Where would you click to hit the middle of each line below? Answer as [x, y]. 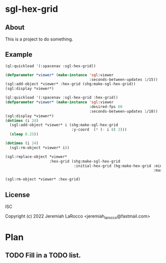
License [18, 195]
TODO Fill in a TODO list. [43, 255]
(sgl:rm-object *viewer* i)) [40, 148]
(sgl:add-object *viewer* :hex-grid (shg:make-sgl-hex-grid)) [70, 84]
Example [19, 55]
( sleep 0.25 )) [24, 134]
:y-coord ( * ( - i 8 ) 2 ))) [99, 130]
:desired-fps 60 [106, 107]
